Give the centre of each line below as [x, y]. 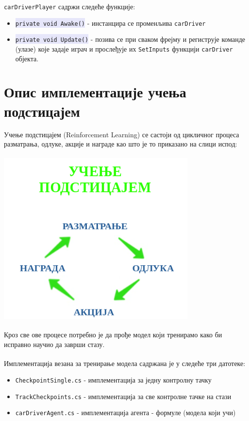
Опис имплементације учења [95, 92]
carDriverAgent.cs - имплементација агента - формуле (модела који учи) [125, 412]
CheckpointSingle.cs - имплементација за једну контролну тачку [113, 379]
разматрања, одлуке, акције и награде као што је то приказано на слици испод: [121, 144]
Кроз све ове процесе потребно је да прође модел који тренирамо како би [113, 335]
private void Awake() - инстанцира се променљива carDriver [110, 23]
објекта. [27, 58]
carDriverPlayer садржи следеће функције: [70, 6]
